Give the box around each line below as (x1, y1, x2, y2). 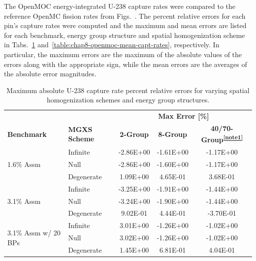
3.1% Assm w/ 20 (7, 228, 61, 238)
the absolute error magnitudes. (4, 68, 96, 79)
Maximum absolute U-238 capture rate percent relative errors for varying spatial (6, 85, 250, 95)
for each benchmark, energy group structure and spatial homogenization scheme (4, 30, 245, 40)
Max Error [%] (158, 111, 209, 121)
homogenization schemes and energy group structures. (46, 95, 210, 105)
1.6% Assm (7, 159, 41, 169)
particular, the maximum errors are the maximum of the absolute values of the (4, 49, 242, 59)
